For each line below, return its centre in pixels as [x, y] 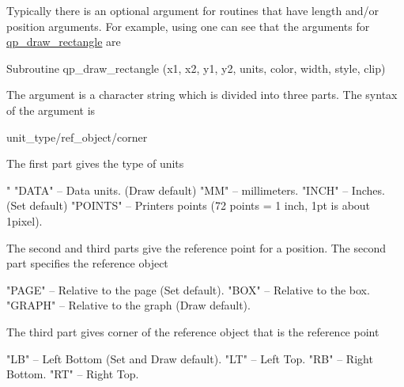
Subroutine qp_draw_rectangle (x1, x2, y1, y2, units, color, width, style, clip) [196, 68]
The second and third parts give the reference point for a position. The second [196, 247]
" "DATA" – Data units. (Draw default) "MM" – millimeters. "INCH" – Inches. [196, 190]
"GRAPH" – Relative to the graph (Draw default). [128, 305]
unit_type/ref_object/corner [77, 137]
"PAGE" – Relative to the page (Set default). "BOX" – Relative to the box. [188, 289]
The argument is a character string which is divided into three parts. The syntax [202, 95]
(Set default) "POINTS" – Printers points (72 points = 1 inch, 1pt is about [189, 205]
